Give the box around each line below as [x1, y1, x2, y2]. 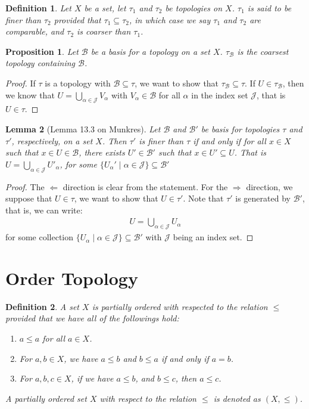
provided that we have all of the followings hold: [5, 312, 179, 324]
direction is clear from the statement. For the [63, 180, 228, 193]
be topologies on [165, 2, 223, 14]
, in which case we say [129, 13, 211, 26]
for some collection [5, 231, 74, 243]
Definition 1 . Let [5, 2, 71, 14]
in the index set [191, 88, 248, 101]
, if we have [71, 372, 114, 385]
